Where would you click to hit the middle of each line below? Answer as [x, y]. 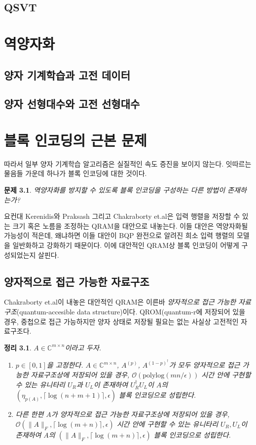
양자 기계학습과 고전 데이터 [67, 75]
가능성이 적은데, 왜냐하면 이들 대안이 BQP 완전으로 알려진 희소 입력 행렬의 [119, 235]
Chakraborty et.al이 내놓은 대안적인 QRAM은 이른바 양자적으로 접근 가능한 [120, 302]
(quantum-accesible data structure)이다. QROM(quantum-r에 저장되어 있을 [131, 311]
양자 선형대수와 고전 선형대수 [72, 104]
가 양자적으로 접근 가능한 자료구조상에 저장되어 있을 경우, [140, 414]
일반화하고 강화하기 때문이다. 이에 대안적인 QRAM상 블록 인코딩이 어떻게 [126, 245]
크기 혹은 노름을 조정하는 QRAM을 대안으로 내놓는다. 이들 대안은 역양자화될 [130, 225]
